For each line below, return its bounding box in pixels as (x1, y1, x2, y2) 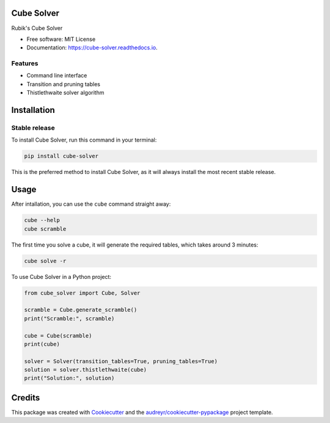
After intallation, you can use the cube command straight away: (11, 200, 171, 208)
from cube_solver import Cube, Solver (24, 289, 141, 296)
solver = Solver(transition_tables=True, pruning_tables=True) (24, 358, 218, 364)
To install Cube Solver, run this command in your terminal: (11, 136, 157, 143)
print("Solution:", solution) (24, 375, 115, 381)
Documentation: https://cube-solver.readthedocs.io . (26, 44, 158, 51)
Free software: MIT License (26, 35, 96, 43)
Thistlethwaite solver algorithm (26, 89, 105, 96)
